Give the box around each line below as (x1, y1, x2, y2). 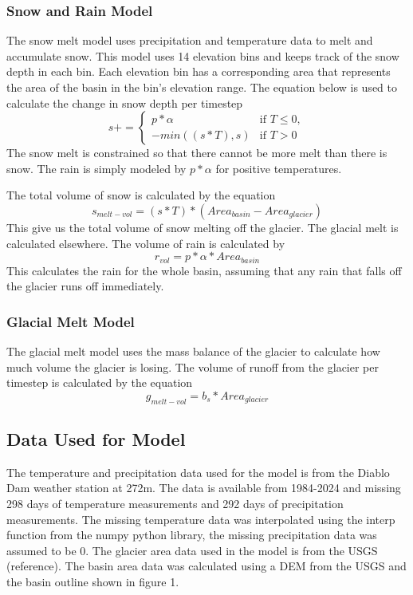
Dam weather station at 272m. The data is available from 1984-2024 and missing (6, 479, 401, 496)
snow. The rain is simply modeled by (6, 160, 187, 176)
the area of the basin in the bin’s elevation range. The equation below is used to (6, 79, 397, 95)
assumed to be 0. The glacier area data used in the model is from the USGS (6, 542, 378, 558)
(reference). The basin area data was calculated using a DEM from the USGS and (6, 558, 407, 574)
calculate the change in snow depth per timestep (6, 94, 243, 111)
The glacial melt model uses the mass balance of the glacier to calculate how (6, 343, 380, 360)
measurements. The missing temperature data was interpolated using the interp (6, 510, 395, 527)
